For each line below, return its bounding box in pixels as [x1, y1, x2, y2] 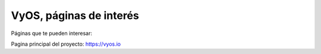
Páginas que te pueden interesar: [11, 30, 92, 37]
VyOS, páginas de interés [11, 9, 139, 22]
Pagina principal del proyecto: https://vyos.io [11, 40, 121, 47]
